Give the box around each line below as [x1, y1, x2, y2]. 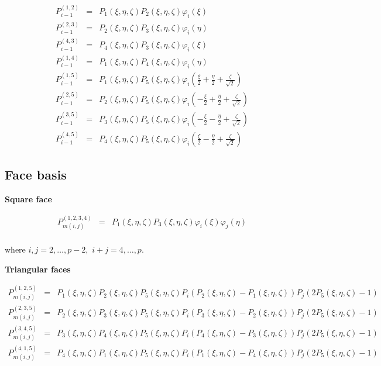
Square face [5, 193, 52, 205]
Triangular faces [5, 263, 71, 275]
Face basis [5, 165, 67, 184]
